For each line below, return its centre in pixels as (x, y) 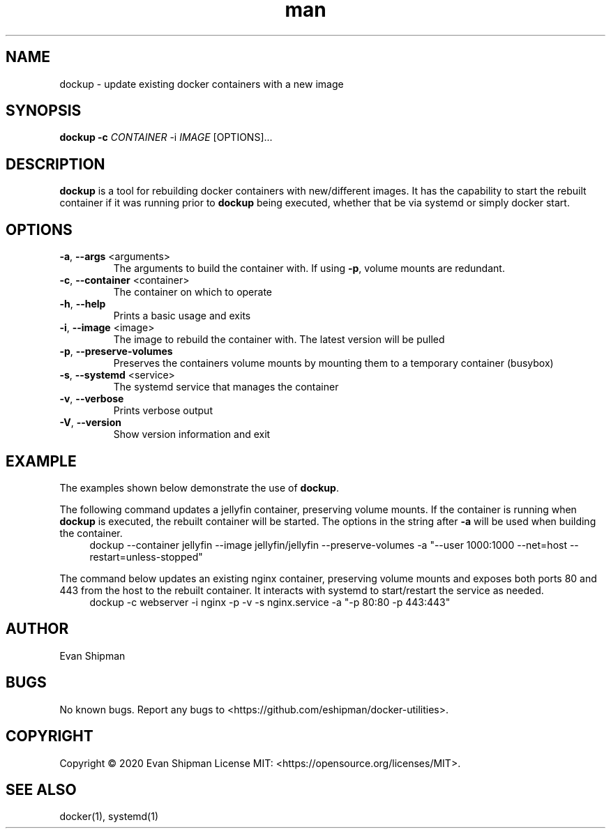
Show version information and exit (192, 434)
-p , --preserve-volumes (116, 351)
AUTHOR (37, 629)
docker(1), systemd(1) (109, 817)
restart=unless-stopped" (146, 556)
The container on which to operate (193, 292)
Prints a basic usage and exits (182, 316)
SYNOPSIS (44, 111)
